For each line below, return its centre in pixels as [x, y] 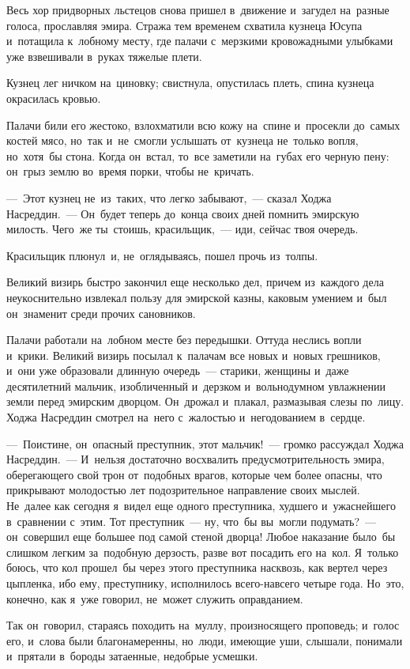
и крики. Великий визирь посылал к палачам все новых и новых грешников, [194, 355]
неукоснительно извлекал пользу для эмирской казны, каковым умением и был [197, 297]
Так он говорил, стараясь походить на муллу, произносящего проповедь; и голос [203, 625]
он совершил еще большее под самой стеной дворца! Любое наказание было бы [201, 537]
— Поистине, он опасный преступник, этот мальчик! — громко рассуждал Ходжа [205, 443]
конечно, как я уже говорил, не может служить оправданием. [155, 598]
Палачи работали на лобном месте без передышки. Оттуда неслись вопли [184, 340]
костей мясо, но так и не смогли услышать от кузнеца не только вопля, [182, 140]
